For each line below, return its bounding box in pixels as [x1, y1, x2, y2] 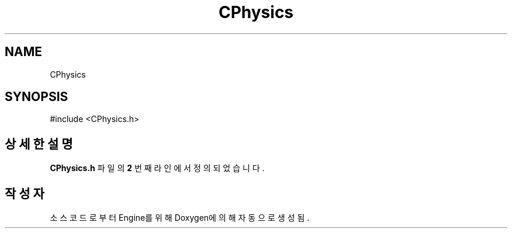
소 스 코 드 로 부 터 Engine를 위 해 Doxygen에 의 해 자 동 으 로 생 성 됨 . [50, 213, 310, 223]
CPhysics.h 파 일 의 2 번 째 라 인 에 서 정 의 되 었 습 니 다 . [50, 163, 265, 173]
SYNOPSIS [5, 89, 68, 105]
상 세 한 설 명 [5, 136, 73, 151]
